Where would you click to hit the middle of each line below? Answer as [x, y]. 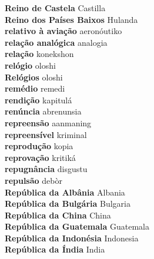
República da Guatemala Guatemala [77, 226]
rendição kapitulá [38, 100]
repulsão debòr [34, 180]
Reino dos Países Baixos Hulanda [71, 19]
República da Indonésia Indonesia [72, 238]
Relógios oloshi [34, 77]
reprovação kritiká [40, 157]
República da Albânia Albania [65, 192]
